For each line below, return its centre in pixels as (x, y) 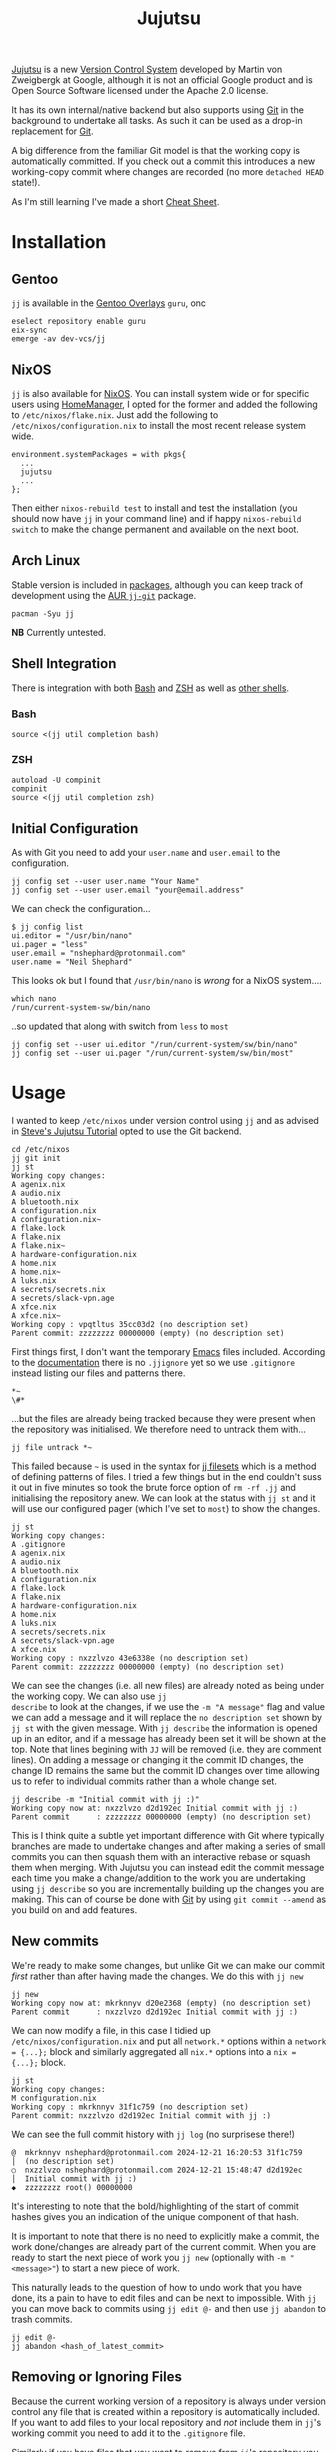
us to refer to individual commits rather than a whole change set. (144, 1781)
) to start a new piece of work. (118, 2268)
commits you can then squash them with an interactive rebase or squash (161, 1856)
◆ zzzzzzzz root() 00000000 (72, 2187)
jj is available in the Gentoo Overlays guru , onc (109, 303)
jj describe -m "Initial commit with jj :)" (105, 1799)
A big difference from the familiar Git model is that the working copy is (156, 151)
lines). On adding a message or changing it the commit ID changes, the (157, 1759)
